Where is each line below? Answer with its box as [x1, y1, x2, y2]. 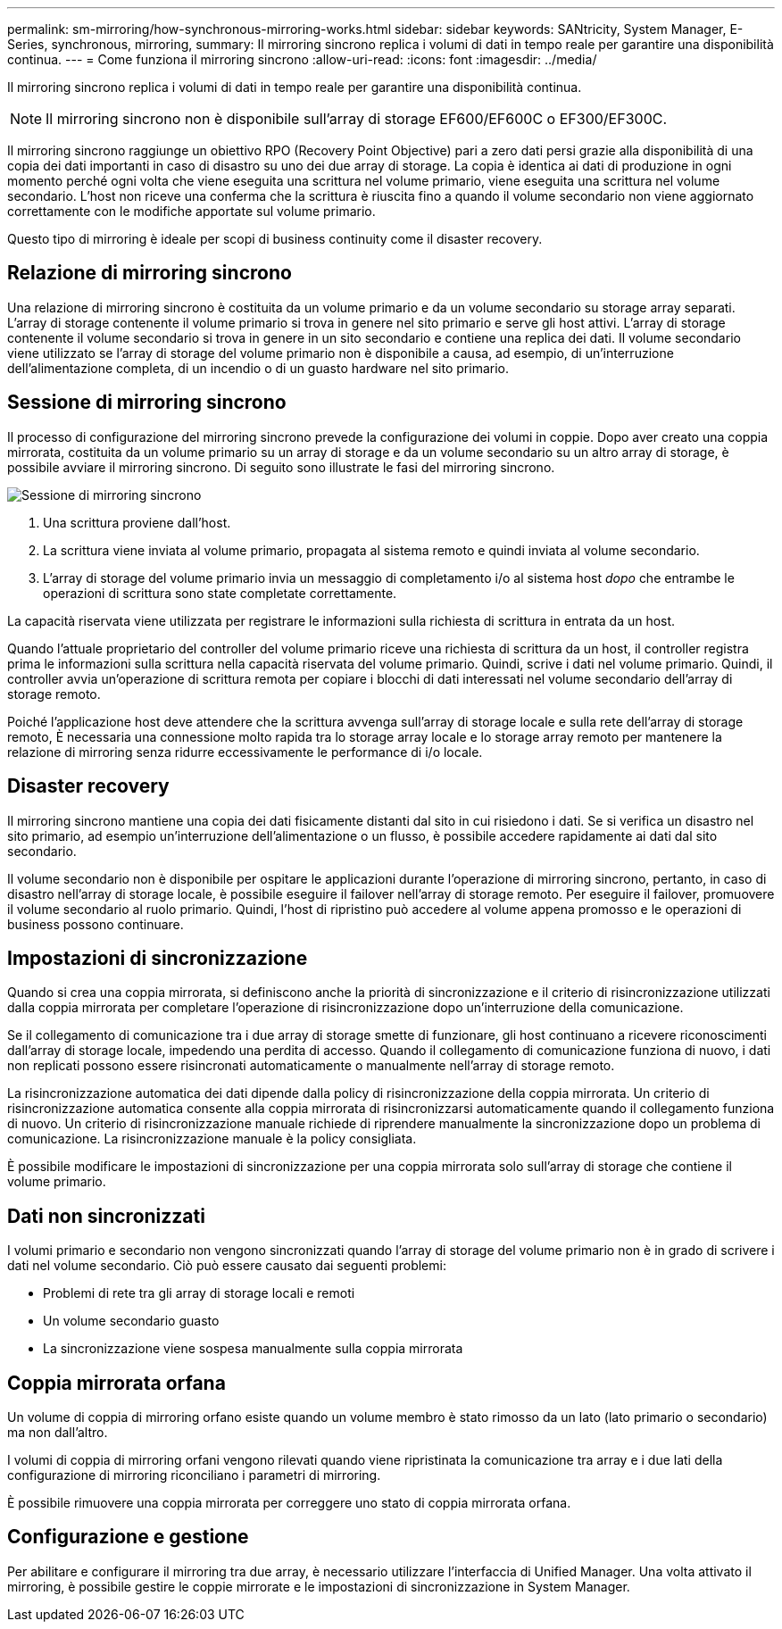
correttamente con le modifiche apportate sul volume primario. [7, 204, 376, 219]
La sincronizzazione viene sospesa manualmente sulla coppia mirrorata [43, 1341, 463, 1357]
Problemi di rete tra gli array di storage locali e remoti [43, 1285, 355, 1301]
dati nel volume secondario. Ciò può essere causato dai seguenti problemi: [7, 1258, 446, 1274]
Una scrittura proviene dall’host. [43, 514, 231, 530]
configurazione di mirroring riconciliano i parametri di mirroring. [7, 1467, 381, 1484]
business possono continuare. [7, 916, 184, 932]
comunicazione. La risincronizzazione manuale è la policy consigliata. [7, 1131, 417, 1147]
